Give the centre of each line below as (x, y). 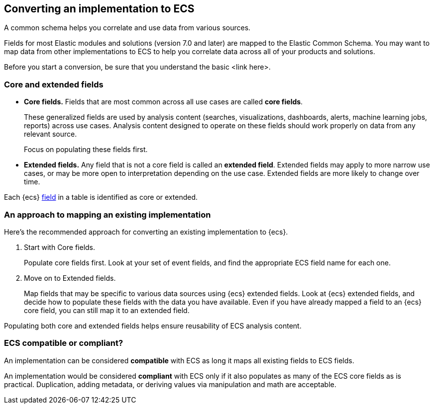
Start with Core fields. (60, 247)
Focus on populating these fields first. (86, 150)
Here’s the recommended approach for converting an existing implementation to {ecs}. (146, 232)
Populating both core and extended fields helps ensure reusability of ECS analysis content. (153, 326)
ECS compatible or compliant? (64, 343)
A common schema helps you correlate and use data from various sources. (127, 28)
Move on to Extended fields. (70, 278)
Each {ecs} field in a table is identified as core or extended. (101, 197)
